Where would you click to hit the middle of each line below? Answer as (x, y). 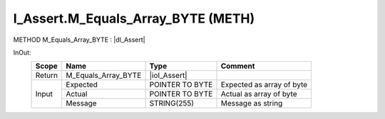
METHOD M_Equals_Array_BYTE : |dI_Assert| (79, 40)
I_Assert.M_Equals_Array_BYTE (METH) (134, 18)
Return (47, 76)
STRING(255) (171, 103)
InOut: (22, 52)
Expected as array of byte (264, 85)
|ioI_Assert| (168, 76)
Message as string (252, 103)
